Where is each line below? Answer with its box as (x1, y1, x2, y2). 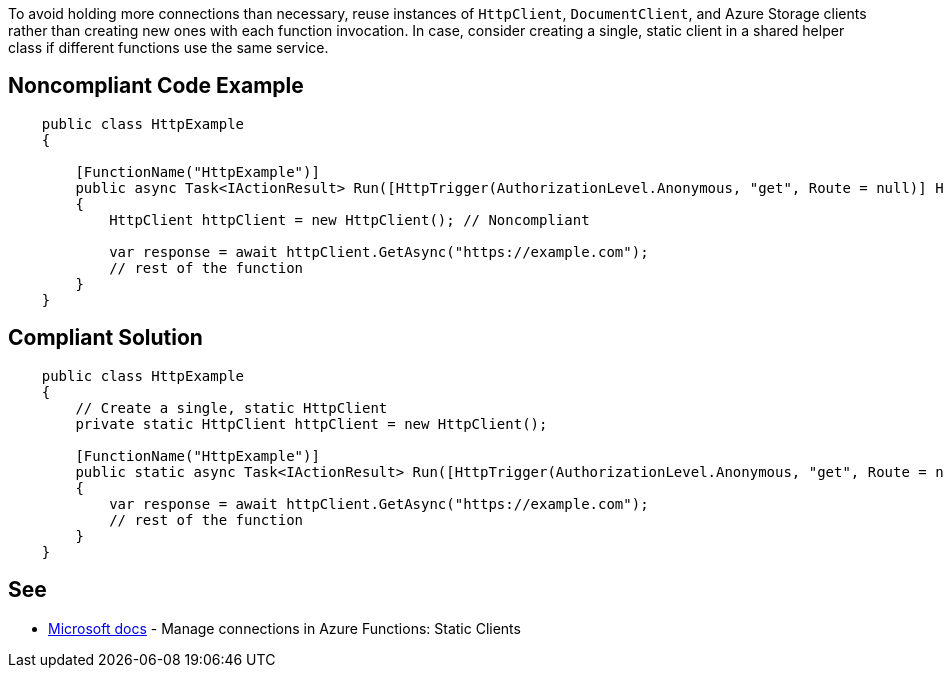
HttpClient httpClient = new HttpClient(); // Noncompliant (109, 211, 590, 228)
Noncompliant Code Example (8, 73, 304, 99)
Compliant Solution (8, 325, 203, 351)
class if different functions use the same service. (8, 39, 329, 56)
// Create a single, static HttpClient (75, 399, 388, 416)
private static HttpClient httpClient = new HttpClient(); (75, 415, 548, 432)
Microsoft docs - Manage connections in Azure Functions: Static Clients (48, 619, 521, 637)
